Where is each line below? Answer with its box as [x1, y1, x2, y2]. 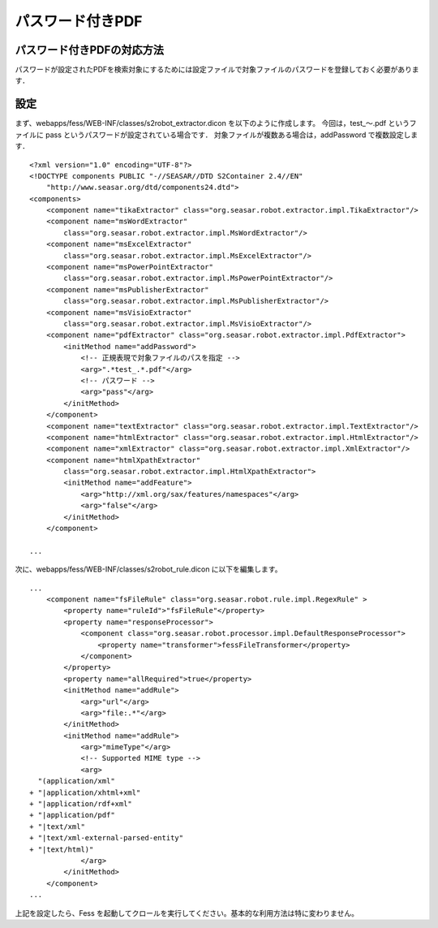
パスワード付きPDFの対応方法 [15, 43, 165, 57]
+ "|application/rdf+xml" [29, 800, 133, 809]
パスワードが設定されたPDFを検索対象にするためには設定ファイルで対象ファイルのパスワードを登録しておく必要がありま [15, 65, 419, 75]
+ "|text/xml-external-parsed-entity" [29, 833, 184, 843]
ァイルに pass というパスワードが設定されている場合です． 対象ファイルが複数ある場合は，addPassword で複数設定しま [15, 130, 418, 140]
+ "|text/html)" [29, 844, 94, 854]
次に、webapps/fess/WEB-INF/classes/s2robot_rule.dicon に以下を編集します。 [15, 564, 282, 574]
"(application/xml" [37, 776, 115, 786]
